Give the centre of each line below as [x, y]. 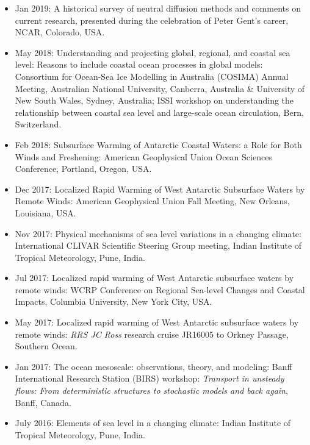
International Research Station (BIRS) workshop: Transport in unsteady [150, 378]
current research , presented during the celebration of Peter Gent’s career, [152, 20]
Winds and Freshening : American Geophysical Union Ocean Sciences [143, 156]
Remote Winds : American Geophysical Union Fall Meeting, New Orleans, [152, 201]
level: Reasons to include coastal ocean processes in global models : [139, 64]
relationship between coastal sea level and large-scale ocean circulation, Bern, [159, 112]
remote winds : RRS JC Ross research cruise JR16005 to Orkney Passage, [152, 334]
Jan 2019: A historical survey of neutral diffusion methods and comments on [158, 8]
